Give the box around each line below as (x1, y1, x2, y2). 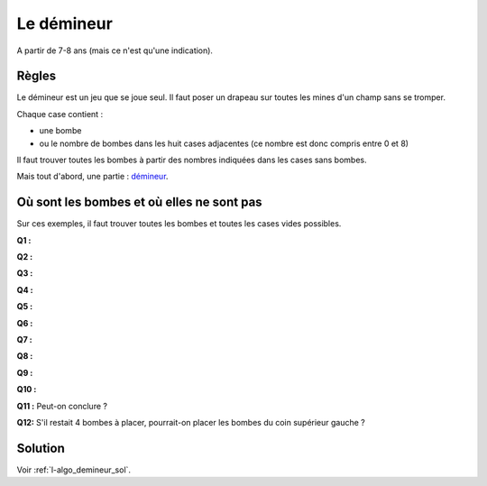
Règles (16, 69, 57, 84)
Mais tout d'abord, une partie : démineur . (16, 171, 169, 182)
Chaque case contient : (16, 108, 104, 119)
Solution (16, 440, 65, 455)
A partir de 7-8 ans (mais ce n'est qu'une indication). (16, 45, 214, 56)
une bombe (39, 125, 82, 136)
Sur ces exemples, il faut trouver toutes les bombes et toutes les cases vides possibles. (16, 218, 342, 229)
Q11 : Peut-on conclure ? (16, 400, 108, 411)
